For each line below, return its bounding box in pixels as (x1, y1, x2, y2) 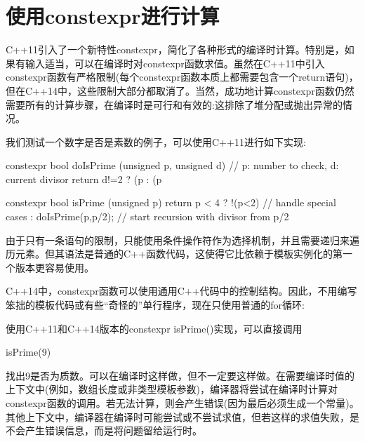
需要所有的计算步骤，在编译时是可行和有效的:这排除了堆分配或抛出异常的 (6, 97, 343, 112)
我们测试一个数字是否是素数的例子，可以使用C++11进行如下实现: (6, 134, 306, 149)
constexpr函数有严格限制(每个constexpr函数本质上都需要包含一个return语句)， (6, 69, 359, 84)
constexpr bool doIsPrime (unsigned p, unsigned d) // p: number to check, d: (6, 158, 339, 173)
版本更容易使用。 (15, 260, 94, 274)
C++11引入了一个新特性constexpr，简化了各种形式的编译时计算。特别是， (6, 42, 345, 57)
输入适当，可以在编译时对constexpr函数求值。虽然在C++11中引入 (25, 55, 325, 70)
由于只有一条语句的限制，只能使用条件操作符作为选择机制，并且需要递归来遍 (6, 232, 359, 247)
